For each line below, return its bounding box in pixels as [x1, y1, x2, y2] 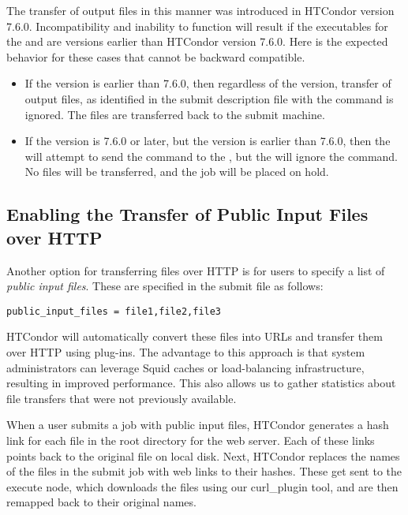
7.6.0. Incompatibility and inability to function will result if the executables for [6, 17, 388, 34]
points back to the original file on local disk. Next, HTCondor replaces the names [6, 447, 400, 464]
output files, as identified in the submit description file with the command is [24, 90, 394, 106]
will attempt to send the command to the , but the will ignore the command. [24, 147, 399, 164]
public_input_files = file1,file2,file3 [6, 305, 222, 317]
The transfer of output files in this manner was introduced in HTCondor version [6, 2, 395, 18]
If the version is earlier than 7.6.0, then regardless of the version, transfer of [24, 75, 391, 91]
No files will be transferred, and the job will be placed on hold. [24, 163, 329, 180]
